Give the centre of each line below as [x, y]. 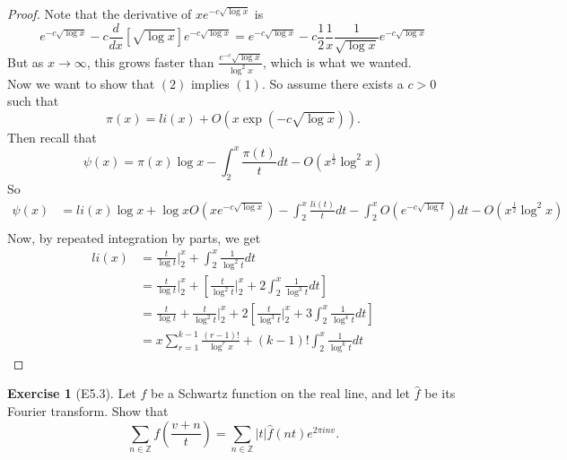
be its [440, 393]
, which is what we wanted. [337, 61]
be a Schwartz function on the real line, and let [281, 393]
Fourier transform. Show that [88, 411]
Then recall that [52, 137]
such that [33, 101]
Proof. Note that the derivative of [100, 13]
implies [210, 83]
